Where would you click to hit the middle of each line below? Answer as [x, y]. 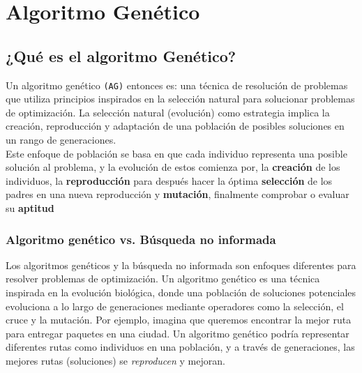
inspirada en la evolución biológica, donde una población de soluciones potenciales [181, 292]
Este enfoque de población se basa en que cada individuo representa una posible [176, 153]
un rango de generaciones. [61, 140]
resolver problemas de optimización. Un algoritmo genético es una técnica [163, 279]
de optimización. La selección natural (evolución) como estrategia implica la [168, 112]
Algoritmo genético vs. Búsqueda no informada [141, 239]
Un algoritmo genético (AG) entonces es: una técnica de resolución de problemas [177, 85]
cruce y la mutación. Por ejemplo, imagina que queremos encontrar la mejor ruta [179, 320]
